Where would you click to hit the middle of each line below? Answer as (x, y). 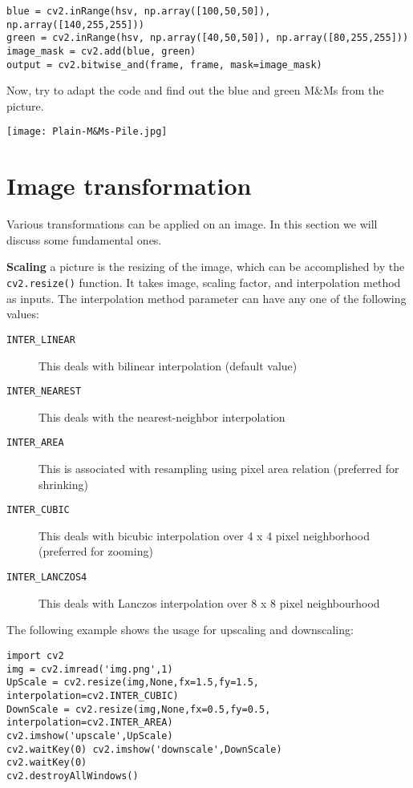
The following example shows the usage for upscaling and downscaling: (180, 630)
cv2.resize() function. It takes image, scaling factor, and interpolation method (204, 283)
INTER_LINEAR (41, 339)
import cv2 (35, 655)
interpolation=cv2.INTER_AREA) (90, 723)
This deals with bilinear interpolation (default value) (168, 365)
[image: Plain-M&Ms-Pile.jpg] (87, 132)
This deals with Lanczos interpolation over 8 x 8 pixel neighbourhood (209, 602)
